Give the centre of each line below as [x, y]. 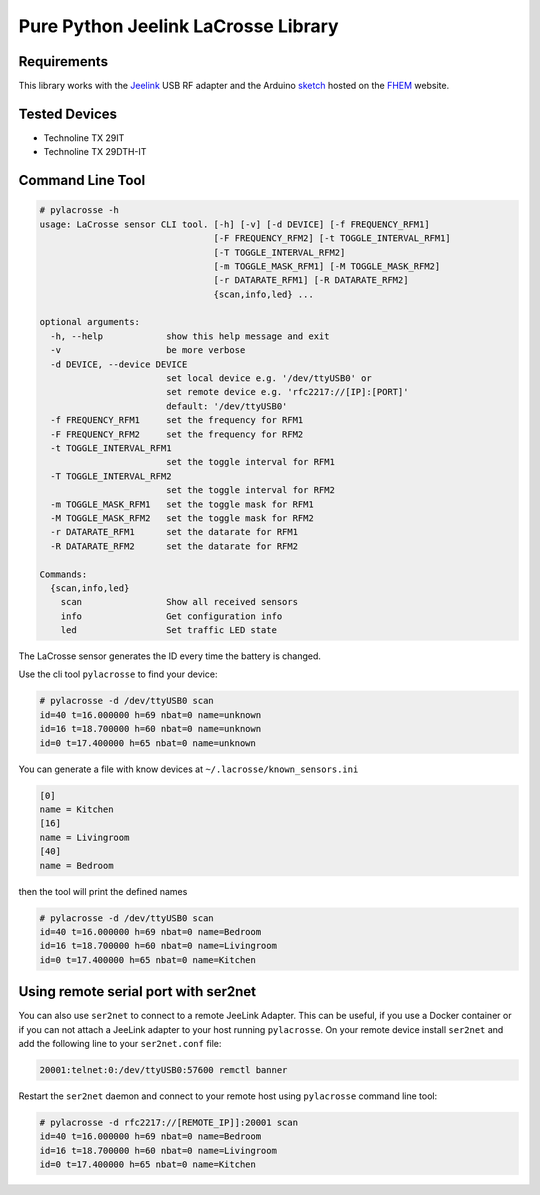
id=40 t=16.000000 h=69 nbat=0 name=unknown [150, 714]
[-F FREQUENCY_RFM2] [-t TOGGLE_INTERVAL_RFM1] [332, 238]
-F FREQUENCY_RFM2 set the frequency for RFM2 [177, 434]
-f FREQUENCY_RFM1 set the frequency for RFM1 [177, 420]
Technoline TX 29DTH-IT [95, 152]
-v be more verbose [148, 350]
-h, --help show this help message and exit [190, 336]
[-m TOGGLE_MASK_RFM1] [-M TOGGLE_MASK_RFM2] [327, 266]
